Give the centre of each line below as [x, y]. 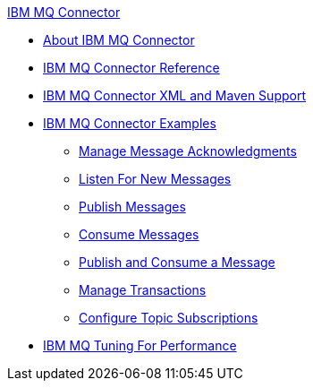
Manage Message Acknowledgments [188, 151]
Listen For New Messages [155, 179]
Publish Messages [132, 207]
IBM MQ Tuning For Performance [140, 345]
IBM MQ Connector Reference [131, 68]
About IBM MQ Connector [119, 40]
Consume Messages [139, 234]
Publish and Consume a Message [177, 262]
